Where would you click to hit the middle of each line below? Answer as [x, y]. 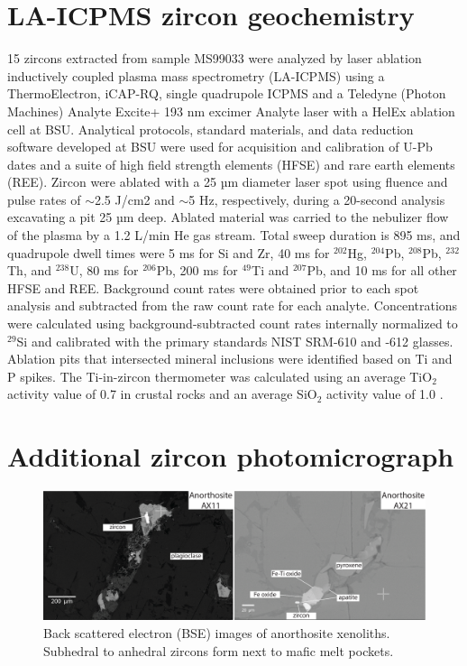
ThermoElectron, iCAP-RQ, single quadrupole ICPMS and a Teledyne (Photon [227, 93]
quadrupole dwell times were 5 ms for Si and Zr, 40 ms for [169, 252]
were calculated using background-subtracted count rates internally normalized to [233, 324]
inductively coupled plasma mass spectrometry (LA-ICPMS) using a [196, 75]
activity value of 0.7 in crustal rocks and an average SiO [162, 394]
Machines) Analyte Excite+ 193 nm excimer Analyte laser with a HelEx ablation [231, 111]
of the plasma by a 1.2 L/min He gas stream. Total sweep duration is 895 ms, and [234, 235]
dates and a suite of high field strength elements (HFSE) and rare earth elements [231, 164]
